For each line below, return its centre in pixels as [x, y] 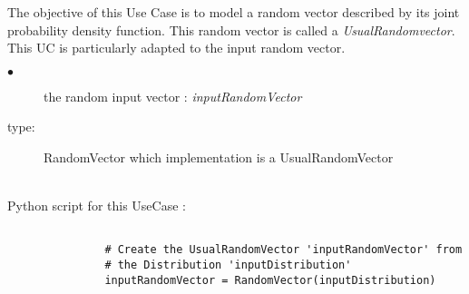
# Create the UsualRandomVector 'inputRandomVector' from [283, 250]
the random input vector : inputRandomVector [173, 96]
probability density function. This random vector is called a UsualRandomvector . [231, 29]
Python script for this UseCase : [97, 206]
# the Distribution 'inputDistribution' [228, 265]
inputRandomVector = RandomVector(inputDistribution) [270, 280]
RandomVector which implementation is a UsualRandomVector [219, 157]
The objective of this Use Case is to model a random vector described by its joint [234, 12]
